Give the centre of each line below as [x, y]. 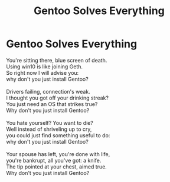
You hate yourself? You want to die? [50, 123]
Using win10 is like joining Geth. [45, 67]
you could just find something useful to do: [58, 135]
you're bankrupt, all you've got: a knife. [54, 160]
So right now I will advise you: [42, 72]
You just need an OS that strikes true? [52, 104]
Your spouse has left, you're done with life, [58, 154]
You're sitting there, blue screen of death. [57, 60]
